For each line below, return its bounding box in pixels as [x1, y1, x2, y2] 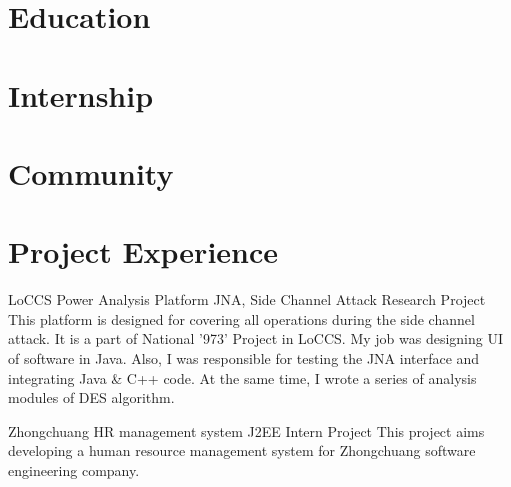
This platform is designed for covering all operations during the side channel [8, 308, 475, 329]
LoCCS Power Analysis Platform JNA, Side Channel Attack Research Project [8, 289, 486, 310]
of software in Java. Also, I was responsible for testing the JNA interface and [8, 348, 480, 369]
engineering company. [8, 460, 140, 480]
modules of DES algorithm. [8, 387, 175, 408]
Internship [8, 74, 154, 115]
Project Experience [8, 231, 279, 272]
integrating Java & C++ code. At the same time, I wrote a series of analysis [8, 367, 477, 388]
